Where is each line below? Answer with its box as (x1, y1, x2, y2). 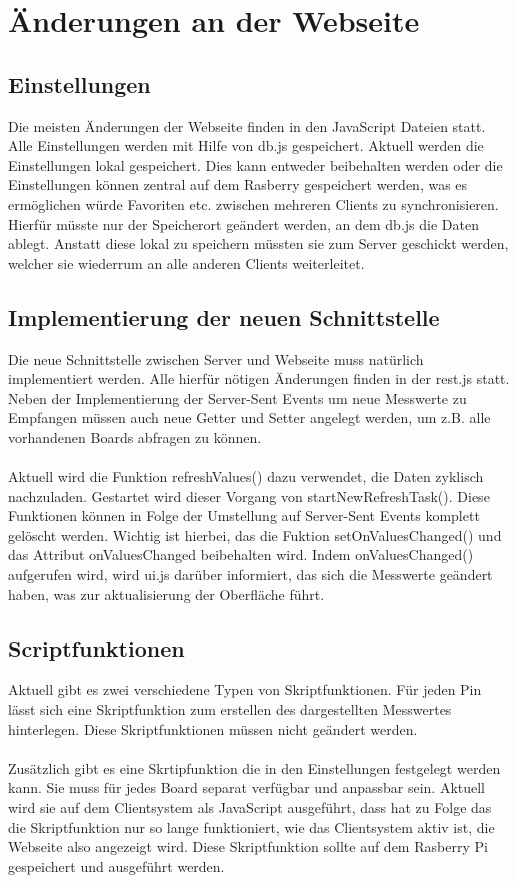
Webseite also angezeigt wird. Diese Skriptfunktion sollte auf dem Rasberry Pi (8, 836, 488, 857)
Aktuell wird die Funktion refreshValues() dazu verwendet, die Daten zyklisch (8, 466, 484, 487)
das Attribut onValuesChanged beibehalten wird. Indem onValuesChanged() (8, 544, 474, 565)
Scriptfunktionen (8, 632, 185, 663)
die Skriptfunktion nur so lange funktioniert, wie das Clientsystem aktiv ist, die (8, 816, 495, 837)
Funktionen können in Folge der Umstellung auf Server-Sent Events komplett (8, 505, 480, 526)
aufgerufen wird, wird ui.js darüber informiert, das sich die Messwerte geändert (8, 564, 493, 585)
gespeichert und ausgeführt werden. (8, 855, 225, 876)
